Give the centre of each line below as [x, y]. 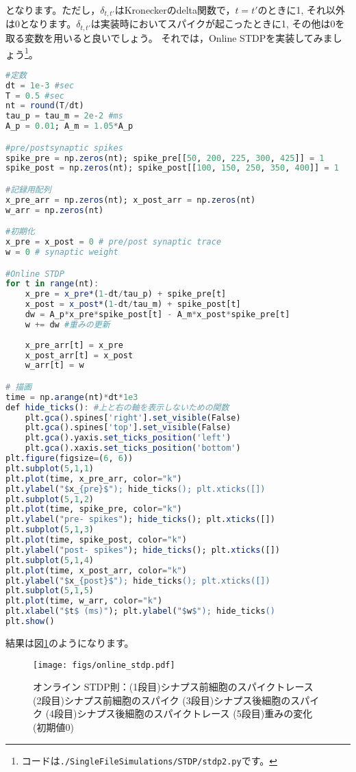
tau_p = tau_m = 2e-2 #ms [64, 116]
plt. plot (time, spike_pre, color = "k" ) [94, 509]
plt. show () [30, 622]
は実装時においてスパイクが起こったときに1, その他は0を [218, 24]
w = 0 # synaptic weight [62, 252]
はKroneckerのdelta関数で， [175, 10]
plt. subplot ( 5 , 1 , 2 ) [50, 499]
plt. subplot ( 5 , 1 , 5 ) [50, 591]
